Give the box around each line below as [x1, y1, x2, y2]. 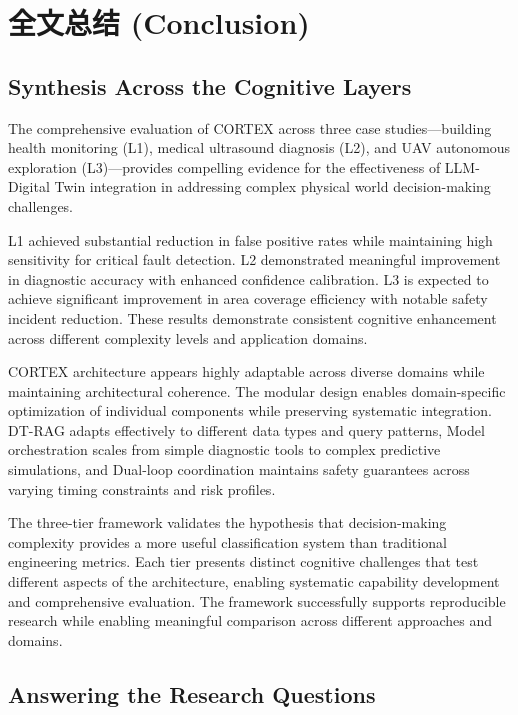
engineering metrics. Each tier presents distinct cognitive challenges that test [8, 551, 479, 572]
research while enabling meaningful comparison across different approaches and [8, 610, 493, 631]
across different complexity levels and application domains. [8, 327, 368, 348]
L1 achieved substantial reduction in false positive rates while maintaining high [8, 229, 493, 250]
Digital [8, 176, 50, 197]
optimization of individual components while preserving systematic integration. [8, 400, 492, 421]
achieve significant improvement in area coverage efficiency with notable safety [8, 288, 488, 309]
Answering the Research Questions [8, 678, 376, 709]
